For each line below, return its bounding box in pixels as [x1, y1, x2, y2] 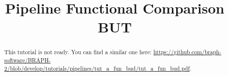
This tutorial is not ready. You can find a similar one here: [4, 48, 152, 56]
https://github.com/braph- [153, 48, 222, 56]
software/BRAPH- [4, 56, 51, 64]
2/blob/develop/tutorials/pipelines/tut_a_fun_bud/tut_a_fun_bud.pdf [4, 64, 190, 72]
